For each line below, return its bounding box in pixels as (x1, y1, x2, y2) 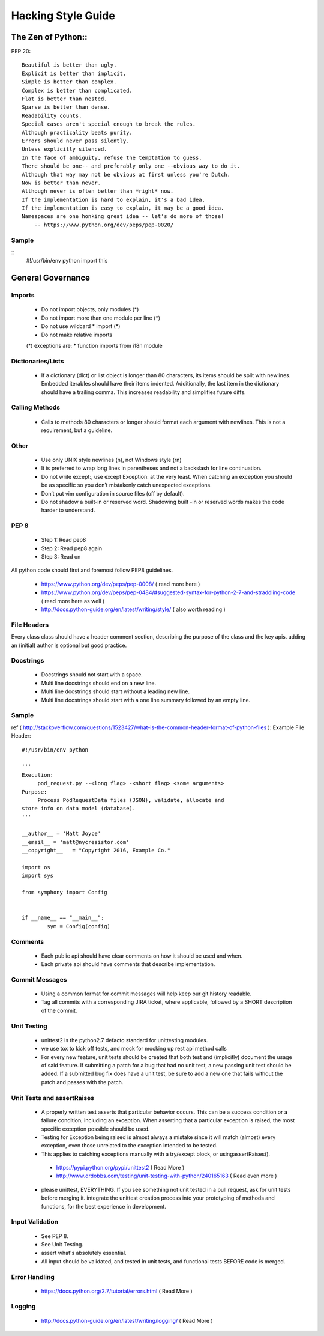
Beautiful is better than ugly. (22, 62, 117, 68)
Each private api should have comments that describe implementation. (41, 961, 215, 968)
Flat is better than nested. (22, 96, 107, 102)
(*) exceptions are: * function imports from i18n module (26, 342, 163, 349)
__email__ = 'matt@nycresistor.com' (22, 839, 130, 845)
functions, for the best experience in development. (41, 1203, 166, 1210)
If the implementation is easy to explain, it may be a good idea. (22, 205, 224, 211)
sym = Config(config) (47, 923, 111, 929)
